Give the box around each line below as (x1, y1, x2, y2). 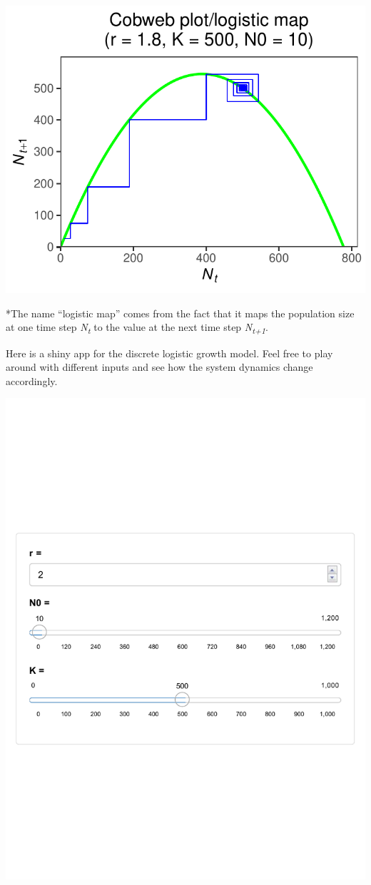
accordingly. (6, 373, 58, 388)
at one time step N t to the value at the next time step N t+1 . (6, 319, 268, 337)
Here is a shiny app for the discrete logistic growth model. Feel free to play (6, 345, 333, 360)
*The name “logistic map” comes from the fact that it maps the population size (6, 305, 355, 320)
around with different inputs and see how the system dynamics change (6, 359, 313, 374)
